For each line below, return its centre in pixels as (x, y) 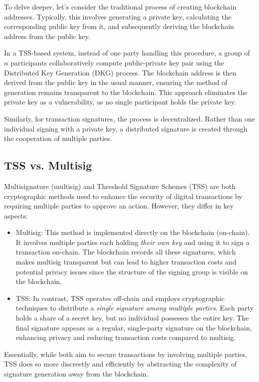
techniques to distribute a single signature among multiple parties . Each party (135, 308)
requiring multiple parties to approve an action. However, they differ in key (119, 206)
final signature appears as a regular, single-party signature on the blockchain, (134, 327)
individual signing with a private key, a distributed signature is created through (126, 128)
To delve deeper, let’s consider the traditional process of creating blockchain (120, 6)
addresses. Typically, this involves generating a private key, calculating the (118, 16)
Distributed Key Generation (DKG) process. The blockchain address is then (120, 72)
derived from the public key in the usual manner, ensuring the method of (116, 82)
